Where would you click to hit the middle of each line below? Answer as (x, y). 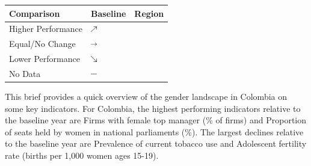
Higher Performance (46, 29)
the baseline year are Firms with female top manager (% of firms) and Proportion (156, 120)
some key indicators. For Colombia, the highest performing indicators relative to (153, 108)
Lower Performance (45, 59)
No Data (25, 73)
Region (149, 13)
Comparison (35, 13)
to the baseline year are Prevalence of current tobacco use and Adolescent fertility (156, 143)
